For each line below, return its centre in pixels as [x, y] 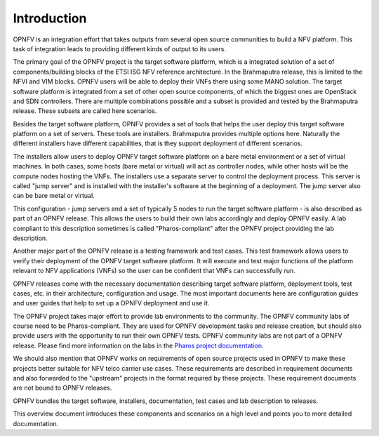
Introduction [50, 18]
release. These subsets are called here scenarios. [85, 111]
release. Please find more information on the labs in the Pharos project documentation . [138, 345]
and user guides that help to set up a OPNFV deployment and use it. [111, 303]
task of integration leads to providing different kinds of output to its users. [119, 48]
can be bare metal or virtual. [54, 196]
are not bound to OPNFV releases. [62, 388]
